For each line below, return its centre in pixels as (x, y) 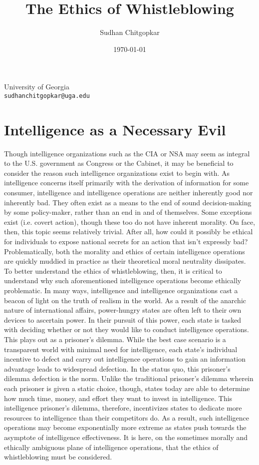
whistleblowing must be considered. (58, 457)
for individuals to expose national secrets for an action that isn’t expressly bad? (126, 241)
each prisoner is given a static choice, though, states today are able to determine (127, 388)
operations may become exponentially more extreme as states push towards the (125, 427)
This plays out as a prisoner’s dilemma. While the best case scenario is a (115, 339)
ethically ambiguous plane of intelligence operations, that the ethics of (111, 447)
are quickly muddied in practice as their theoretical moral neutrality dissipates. (125, 261)
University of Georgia (37, 87)
